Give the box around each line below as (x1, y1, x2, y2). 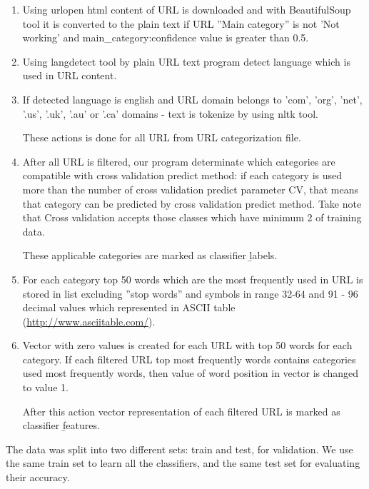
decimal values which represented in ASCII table (22, 300, 236, 315)
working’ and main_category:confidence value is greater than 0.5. (22, 30, 309, 45)
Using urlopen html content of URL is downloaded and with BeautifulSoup (22, 2, 351, 16)
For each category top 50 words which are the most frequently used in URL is (22, 271, 363, 286)
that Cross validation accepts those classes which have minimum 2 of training (22, 210, 362, 225)
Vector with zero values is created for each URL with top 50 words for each (22, 338, 353, 353)
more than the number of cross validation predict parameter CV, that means (22, 181, 359, 196)
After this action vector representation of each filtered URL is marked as (22, 403, 340, 418)
